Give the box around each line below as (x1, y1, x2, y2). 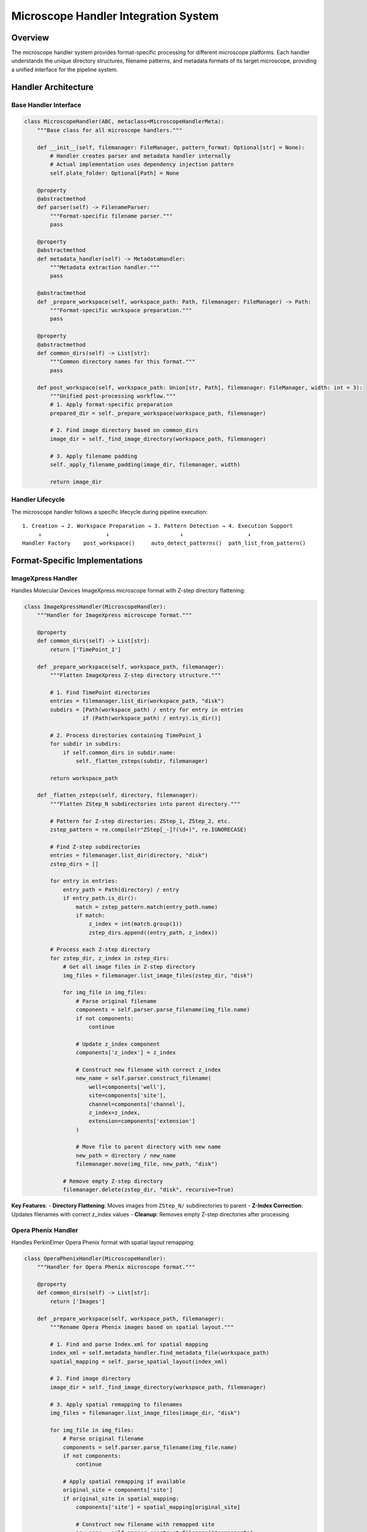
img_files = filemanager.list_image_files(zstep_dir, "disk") (62, 972, 254, 979)
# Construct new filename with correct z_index (75, 1066, 221, 1073)
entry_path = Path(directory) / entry (62, 886, 180, 893)
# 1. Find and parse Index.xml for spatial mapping (50, 1341, 209, 1348)
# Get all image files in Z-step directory (62, 963, 196, 971)
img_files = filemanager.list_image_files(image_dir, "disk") (50, 1409, 241, 1416)
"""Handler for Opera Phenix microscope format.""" (37, 1264, 196, 1271)
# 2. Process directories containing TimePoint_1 (50, 732, 202, 738)
